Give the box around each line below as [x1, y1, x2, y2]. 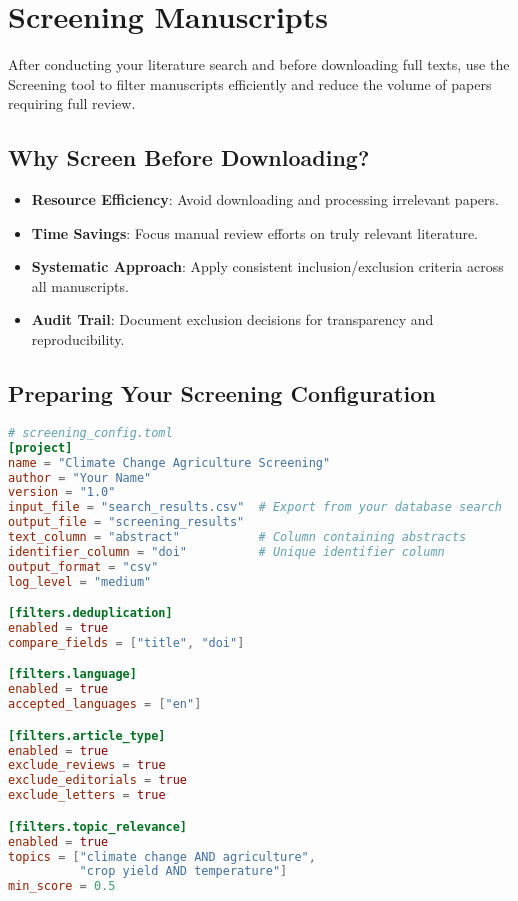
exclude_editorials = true [8, 773, 188, 788]
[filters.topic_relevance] [8, 819, 187, 834]
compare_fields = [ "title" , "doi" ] [8, 635, 245, 650]
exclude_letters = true [8, 788, 166, 803]
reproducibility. [31, 329, 125, 350]
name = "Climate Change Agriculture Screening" [8, 455, 331, 470]
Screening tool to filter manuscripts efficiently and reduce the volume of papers [8, 73, 492, 94]
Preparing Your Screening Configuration [8, 378, 436, 409]
